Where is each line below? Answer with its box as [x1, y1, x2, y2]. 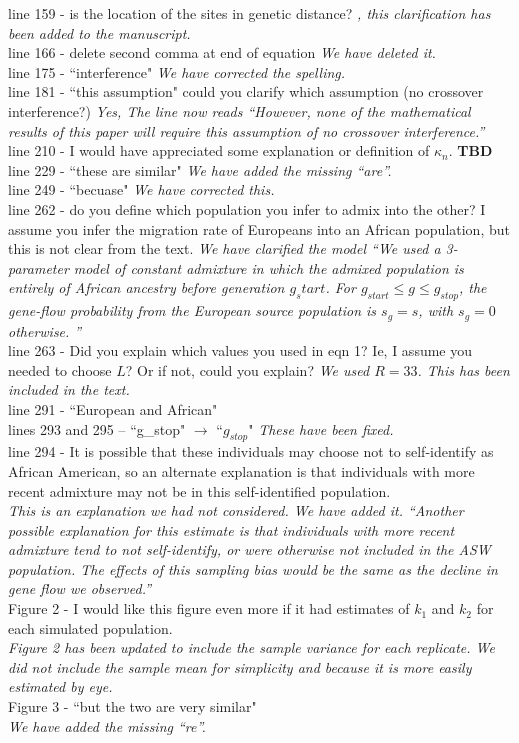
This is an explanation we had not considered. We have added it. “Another [8, 500, 464, 521]
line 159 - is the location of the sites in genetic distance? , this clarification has [8, 3, 491, 23]
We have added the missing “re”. [8, 715, 206, 736]
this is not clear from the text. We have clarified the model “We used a [8, 238, 441, 259]
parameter [8, 257, 69, 278]
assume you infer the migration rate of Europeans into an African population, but [8, 218, 510, 239]
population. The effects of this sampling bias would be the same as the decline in [8, 558, 498, 579]
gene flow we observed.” [8, 578, 151, 599]
